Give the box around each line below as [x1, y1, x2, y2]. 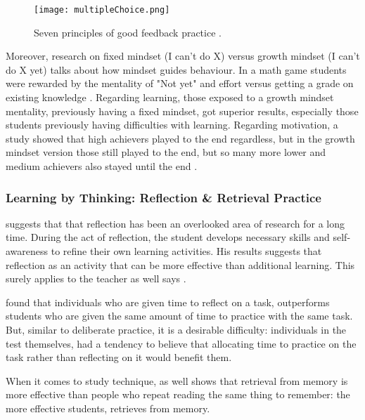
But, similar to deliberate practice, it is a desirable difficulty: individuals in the [6, 322, 347, 336]
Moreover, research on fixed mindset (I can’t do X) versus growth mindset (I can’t [6, 48, 360, 63]
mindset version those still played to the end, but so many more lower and [6, 145, 326, 159]
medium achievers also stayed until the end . [6, 159, 198, 173]
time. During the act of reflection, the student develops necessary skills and [6, 230, 330, 244]
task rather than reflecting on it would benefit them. [6, 350, 232, 365]
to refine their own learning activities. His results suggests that [51, 244, 322, 258]
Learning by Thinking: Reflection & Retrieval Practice [6, 188, 321, 206]
